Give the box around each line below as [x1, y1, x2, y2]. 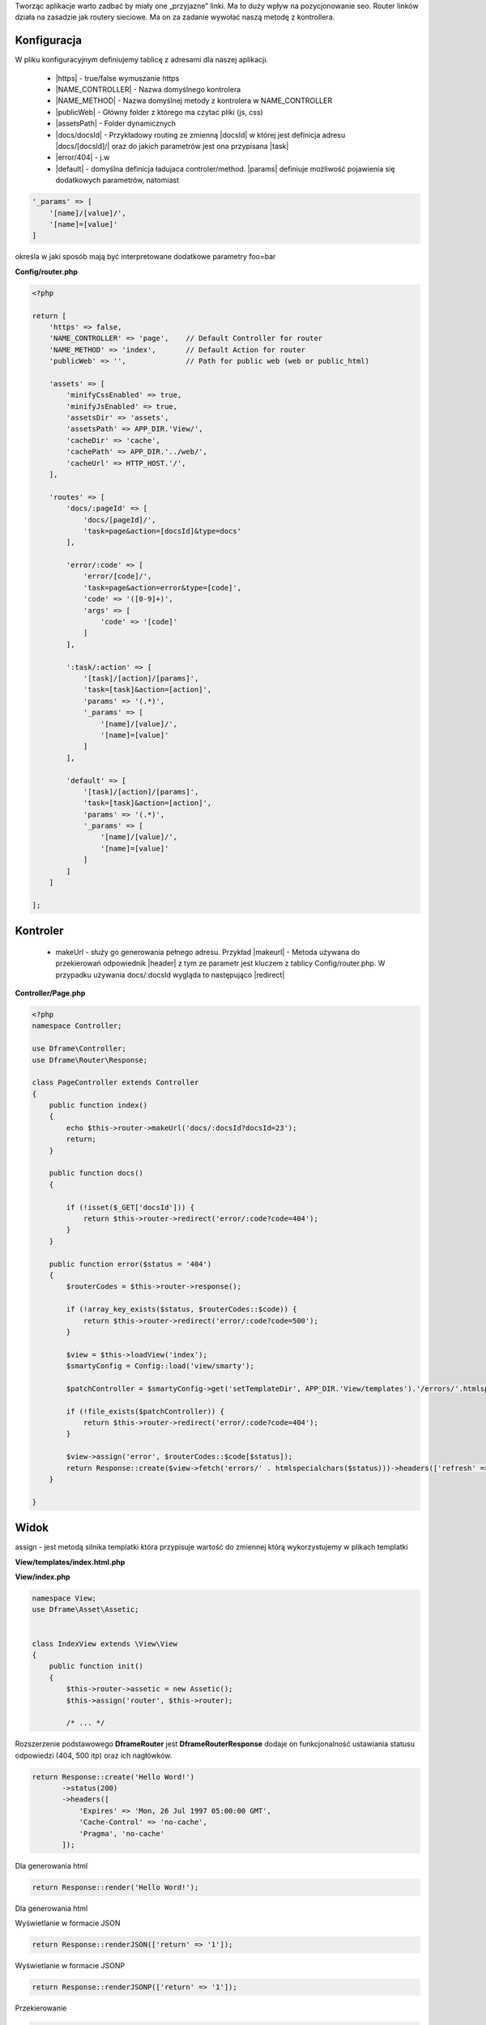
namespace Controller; [32, 1021, 122, 1030]
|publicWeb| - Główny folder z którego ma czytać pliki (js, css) [55, 107, 263, 117]
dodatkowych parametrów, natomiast [55, 175, 180, 185]
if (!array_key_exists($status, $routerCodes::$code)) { [66, 1305, 297, 1314]
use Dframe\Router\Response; [32, 1055, 148, 1064]
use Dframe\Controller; [32, 1044, 127, 1053]
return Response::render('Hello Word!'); [32, 1883, 199, 1891]
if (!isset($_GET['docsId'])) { [66, 1203, 194, 1212]
